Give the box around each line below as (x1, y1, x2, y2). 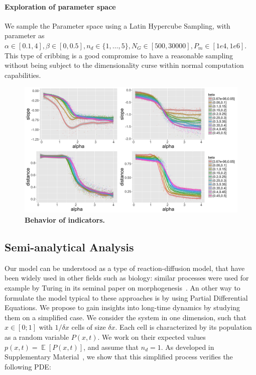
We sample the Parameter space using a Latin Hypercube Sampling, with (5, 20, 230, 31)
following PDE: (5, 361, 51, 371)
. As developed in (161, 341, 214, 352)
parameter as (5, 30, 45, 41)
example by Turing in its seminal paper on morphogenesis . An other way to (5, 283, 240, 293)
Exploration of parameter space (5, 1, 116, 12)
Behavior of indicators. (25, 215, 105, 225)
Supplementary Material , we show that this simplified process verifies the (5, 351, 233, 362)
